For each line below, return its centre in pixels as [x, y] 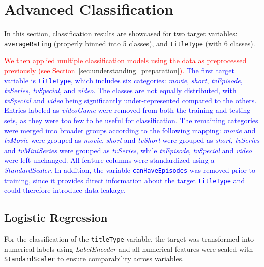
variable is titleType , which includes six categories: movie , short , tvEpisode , [123, 80]
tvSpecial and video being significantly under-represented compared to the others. [130, 100]
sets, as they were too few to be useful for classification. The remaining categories [131, 120]
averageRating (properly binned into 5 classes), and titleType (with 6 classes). [130, 43]
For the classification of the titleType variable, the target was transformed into [129, 239]
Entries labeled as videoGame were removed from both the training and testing [127, 110]
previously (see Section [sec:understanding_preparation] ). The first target [119, 70]
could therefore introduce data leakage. [65, 190]
